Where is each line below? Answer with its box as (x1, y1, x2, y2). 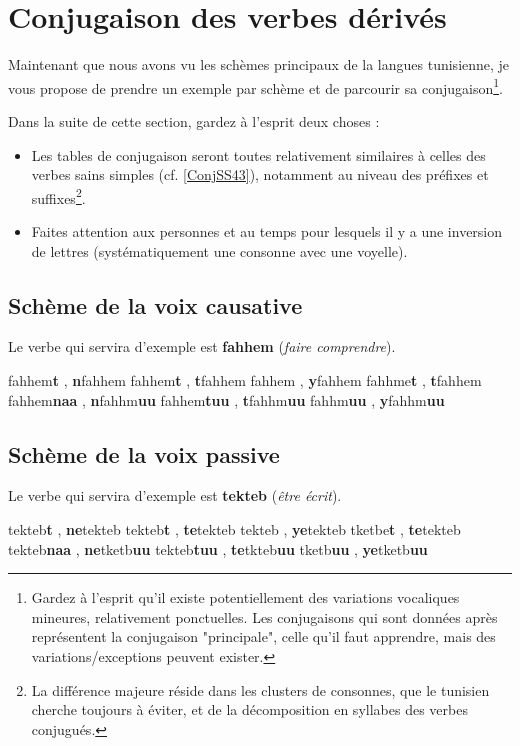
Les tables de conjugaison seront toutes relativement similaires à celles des (31, 144, 486, 165)
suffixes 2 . (31, 184, 86, 208)
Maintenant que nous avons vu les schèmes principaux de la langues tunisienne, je (8, 54, 510, 75)
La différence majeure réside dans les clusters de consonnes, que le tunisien (31, 679, 490, 700)
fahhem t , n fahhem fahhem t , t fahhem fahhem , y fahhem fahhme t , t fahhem (8, 369, 482, 390)
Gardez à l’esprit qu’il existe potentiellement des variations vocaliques (31, 587, 460, 608)
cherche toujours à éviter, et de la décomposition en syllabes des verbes (31, 699, 468, 720)
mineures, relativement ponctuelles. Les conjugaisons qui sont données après (31, 606, 498, 627)
